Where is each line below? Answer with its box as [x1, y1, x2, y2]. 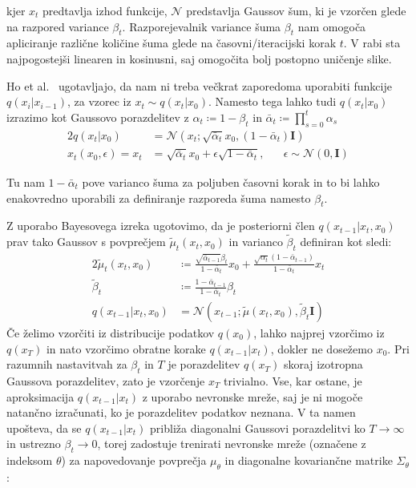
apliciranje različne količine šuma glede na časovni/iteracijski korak [6, 34, 337, 51]
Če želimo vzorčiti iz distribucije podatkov [6, 325, 215, 341]
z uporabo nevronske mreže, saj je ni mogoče [142, 388, 363, 405]
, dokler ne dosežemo [270, 340, 373, 357]
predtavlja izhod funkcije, [42, 2, 168, 18]
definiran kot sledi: [300, 233, 392, 250]
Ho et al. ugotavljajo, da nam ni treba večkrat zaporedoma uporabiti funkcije [6, 77, 392, 94]
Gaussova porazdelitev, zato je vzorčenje [6, 372, 205, 389]
